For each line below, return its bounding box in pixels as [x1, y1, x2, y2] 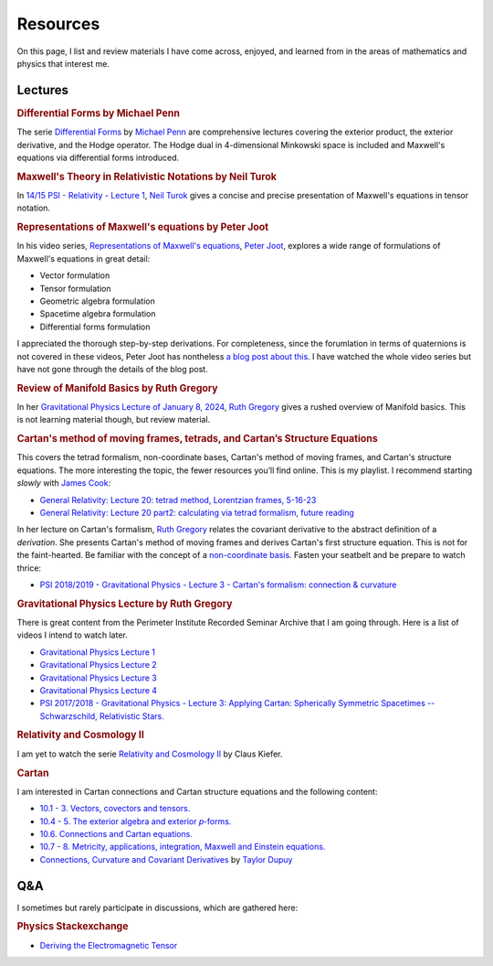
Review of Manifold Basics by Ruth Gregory [16, 381, 218, 394]
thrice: [16, 563, 41, 574]
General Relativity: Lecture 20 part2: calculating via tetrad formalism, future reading [39, 507, 355, 518]
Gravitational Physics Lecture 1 [39, 646, 155, 658]
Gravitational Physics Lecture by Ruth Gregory [16, 597, 233, 610]
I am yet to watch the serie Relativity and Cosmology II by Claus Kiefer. [16, 748, 283, 759]
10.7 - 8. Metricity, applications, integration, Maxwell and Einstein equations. [39, 842, 326, 853]
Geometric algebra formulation [39, 295, 155, 306]
